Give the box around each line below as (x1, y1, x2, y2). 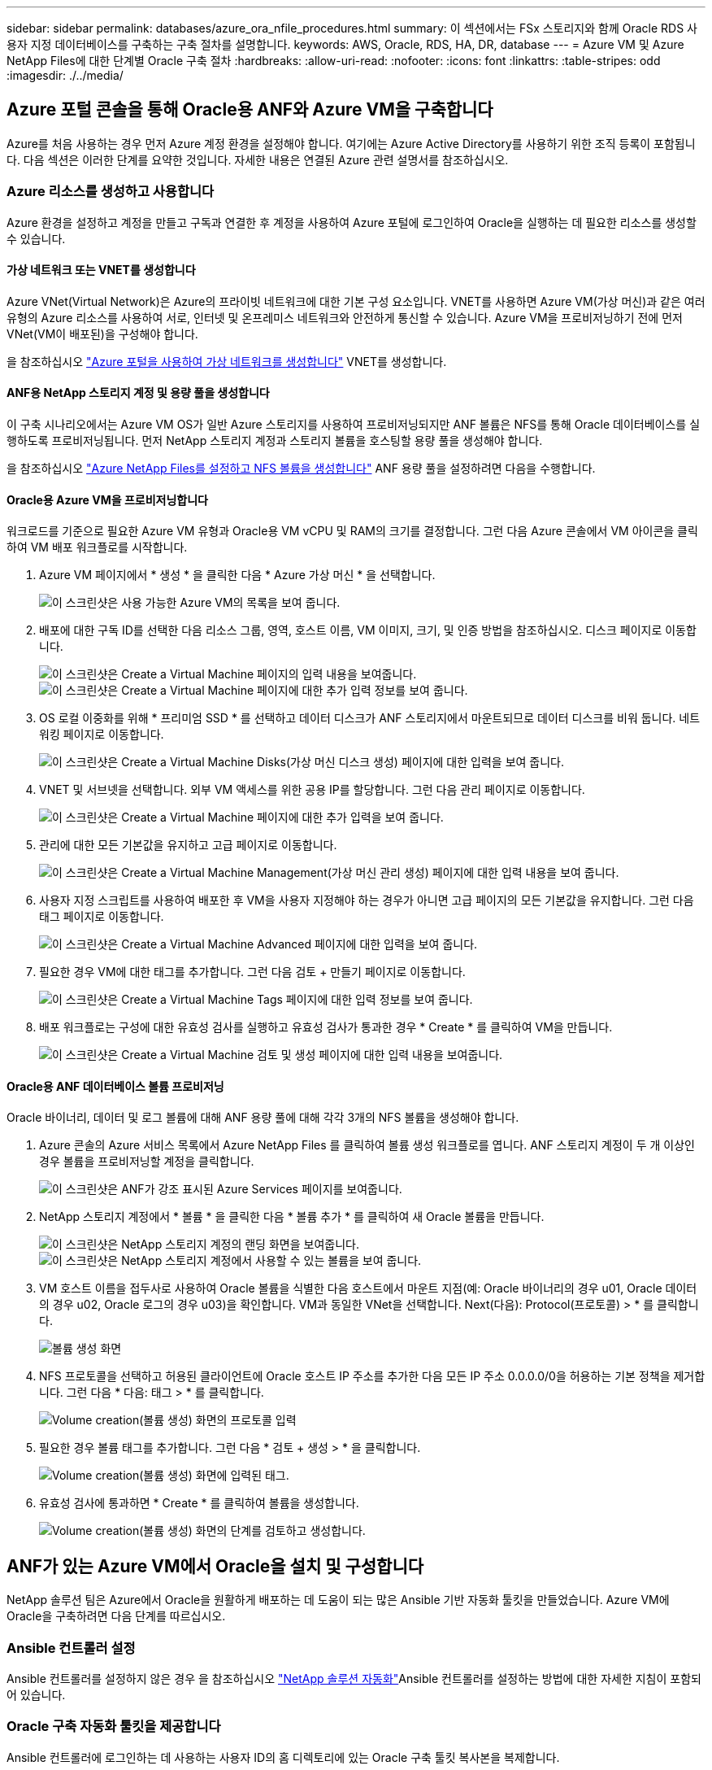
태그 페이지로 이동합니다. (39, 909, 164, 924)
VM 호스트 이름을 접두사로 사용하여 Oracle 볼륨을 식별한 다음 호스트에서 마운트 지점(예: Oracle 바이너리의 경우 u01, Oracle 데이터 (39, 1281, 697, 1296)
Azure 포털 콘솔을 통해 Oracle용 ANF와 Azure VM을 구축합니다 (7, 99, 493, 120)
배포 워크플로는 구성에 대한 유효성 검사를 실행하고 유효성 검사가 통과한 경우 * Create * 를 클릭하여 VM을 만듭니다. (39, 1020, 613, 1035)
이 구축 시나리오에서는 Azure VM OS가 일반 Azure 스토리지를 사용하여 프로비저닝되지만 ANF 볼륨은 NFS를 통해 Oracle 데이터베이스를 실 (7, 417, 701, 432)
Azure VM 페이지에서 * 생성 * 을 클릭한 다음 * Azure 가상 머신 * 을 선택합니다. (39, 568, 436, 582)
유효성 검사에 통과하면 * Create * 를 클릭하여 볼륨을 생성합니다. (39, 1496, 359, 1511)
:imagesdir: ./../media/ (7, 68, 124, 82)
